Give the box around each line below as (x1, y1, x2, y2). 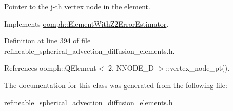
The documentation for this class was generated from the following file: (4, 79, 227, 90)
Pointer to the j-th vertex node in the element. (4, 1, 150, 11)
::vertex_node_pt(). (166, 62, 230, 73)
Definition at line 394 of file (4, 35, 91, 46)
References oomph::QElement (4, 62, 96, 73)
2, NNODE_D (108, 62, 154, 73)
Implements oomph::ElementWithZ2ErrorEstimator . (4, 18, 169, 29)
